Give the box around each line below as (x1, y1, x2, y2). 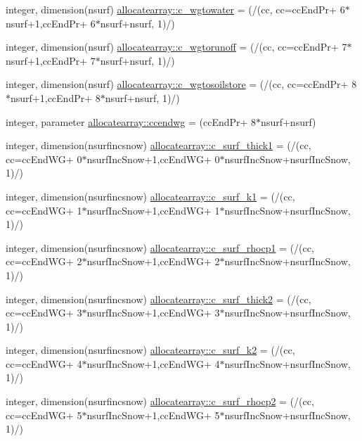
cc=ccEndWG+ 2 (6, 254, 82, 269)
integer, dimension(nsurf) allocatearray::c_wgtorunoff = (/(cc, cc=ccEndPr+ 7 (6, 39, 347, 54)
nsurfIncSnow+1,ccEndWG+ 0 (86, 151, 220, 166)
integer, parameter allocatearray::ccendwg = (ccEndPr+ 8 (6, 114, 257, 129)
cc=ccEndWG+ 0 (6, 151, 82, 166)
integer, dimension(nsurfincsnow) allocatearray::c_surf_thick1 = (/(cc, (6, 138, 311, 153)
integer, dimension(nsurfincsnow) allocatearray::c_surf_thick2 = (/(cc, (6, 291, 311, 306)
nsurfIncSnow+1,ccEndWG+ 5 (86, 407, 220, 422)
